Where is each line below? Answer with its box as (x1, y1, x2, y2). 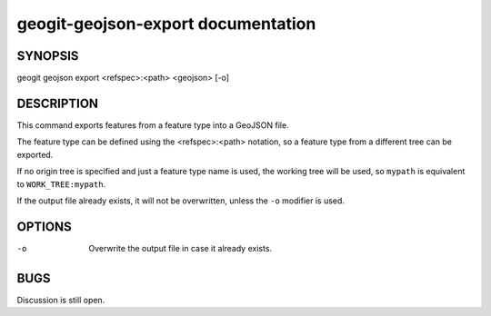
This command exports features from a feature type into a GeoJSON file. (16, 119, 290, 131)
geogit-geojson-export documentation (16, 14, 316, 34)
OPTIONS (16, 219, 72, 234)
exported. (16, 149, 54, 160)
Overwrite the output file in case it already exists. (88, 242, 273, 253)
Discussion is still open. (16, 294, 105, 305)
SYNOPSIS (16, 48, 79, 64)
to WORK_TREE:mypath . (16, 178, 106, 190)
